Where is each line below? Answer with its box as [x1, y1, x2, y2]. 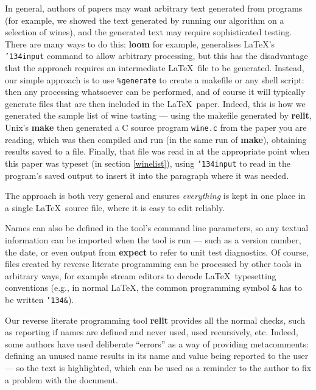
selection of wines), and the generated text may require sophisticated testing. [5, 26, 292, 38]
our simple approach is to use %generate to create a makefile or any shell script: [5, 73, 304, 86]
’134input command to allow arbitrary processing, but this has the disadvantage [5, 49, 308, 62]
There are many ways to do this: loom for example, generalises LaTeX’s [5, 37, 275, 50]
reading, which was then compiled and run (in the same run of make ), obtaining [5, 133, 307, 145]
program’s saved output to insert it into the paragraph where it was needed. [5, 169, 289, 181]
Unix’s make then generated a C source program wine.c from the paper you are [5, 121, 307, 134]
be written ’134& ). [5, 293, 74, 305]
